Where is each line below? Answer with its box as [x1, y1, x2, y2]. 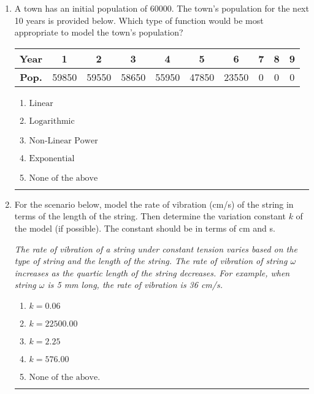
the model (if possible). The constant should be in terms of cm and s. [14, 221, 275, 234]
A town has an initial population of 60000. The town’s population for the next [14, 2, 309, 14]
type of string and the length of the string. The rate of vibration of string [14, 254, 288, 267]
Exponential [29, 154, 75, 163]
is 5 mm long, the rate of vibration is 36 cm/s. [47, 278, 223, 291]
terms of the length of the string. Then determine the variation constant [14, 210, 286, 222]
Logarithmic [29, 116, 75, 126]
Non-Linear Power [29, 136, 98, 145]
